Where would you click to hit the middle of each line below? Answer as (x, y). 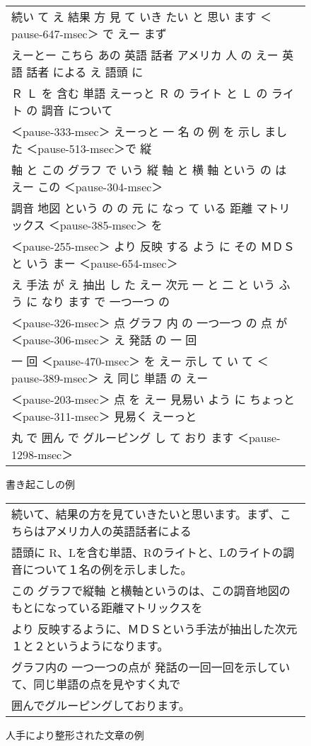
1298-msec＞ (42, 454)
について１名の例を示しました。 (107, 569)
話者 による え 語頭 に (85, 72)
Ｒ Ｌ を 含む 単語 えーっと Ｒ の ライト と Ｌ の (140, 93)
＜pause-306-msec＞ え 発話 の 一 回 (104, 340)
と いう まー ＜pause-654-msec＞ (95, 263)
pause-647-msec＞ (55, 34)
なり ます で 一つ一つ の (105, 301)
